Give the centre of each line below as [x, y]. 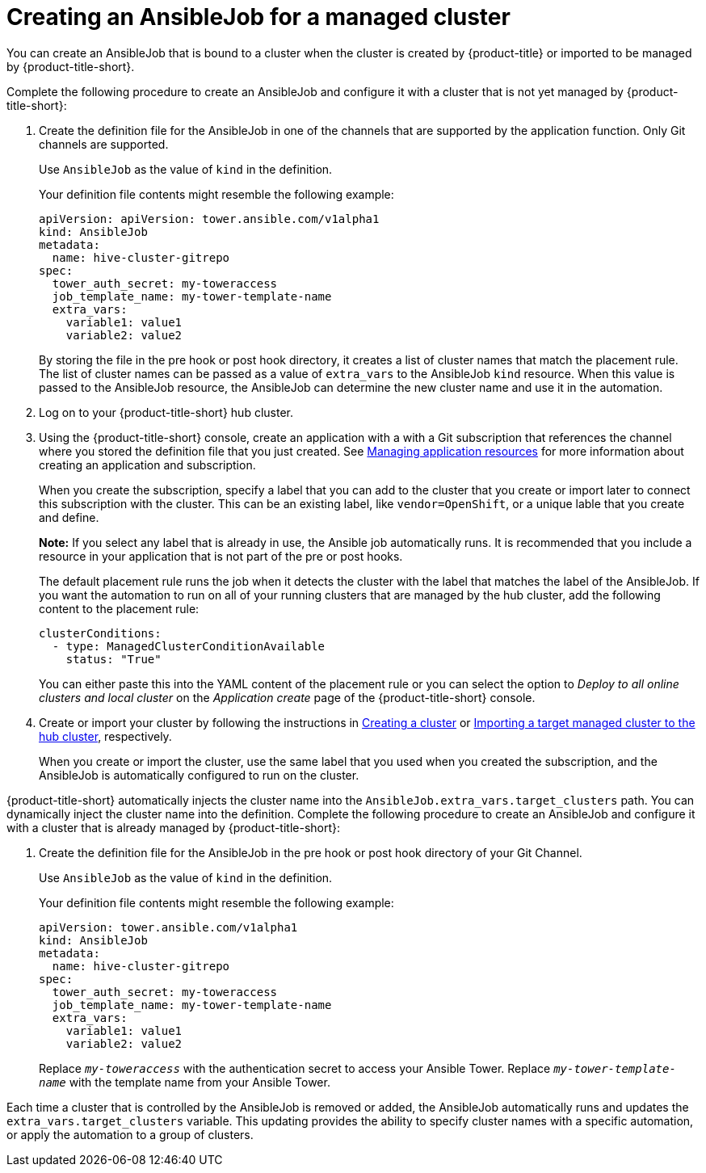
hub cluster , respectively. [105, 736]
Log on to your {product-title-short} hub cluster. [166, 412]
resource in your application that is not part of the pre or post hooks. [221, 556]
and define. [69, 517]
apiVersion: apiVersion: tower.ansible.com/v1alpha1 [209, 219]
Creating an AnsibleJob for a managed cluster [258, 17]
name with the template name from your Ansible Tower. [185, 1082]
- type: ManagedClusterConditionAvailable [189, 646]
